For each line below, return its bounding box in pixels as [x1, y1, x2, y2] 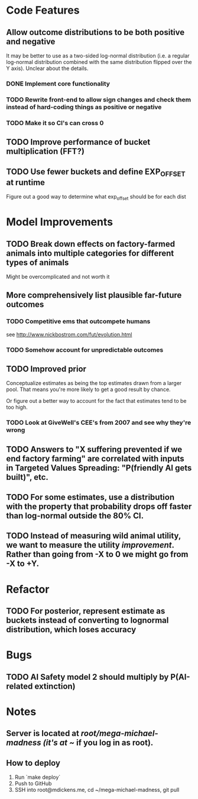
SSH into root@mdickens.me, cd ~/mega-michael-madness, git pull [14, 787, 180, 794]
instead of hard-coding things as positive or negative [6, 103, 162, 111]
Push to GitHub [14, 780, 52, 787]
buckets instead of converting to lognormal [6, 615, 169, 626]
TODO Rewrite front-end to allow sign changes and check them [6, 96, 191, 104]
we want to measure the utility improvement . [6, 540, 174, 550]
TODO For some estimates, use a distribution [6, 492, 175, 502]
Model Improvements [6, 215, 113, 229]
